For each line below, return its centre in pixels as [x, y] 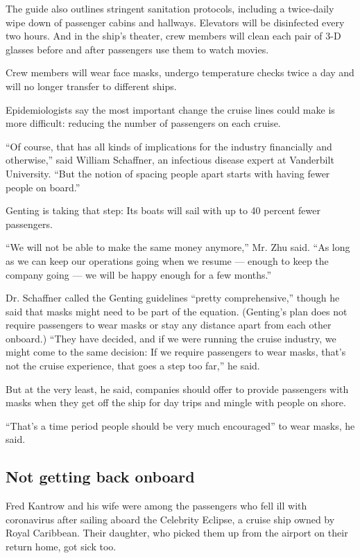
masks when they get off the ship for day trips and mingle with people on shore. [176, 402]
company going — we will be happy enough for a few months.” [139, 274]
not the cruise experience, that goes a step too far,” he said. [133, 366]
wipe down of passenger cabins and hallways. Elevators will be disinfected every [175, 22]
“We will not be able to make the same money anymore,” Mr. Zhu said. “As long [178, 247]
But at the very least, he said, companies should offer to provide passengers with [177, 389]
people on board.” [43, 187]
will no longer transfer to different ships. [91, 86]
